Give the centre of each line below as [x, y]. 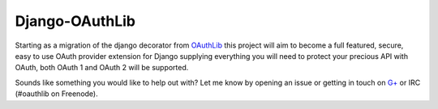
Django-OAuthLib [75, 21]
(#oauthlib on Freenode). [56, 94]
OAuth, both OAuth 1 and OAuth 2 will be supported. [102, 68]
